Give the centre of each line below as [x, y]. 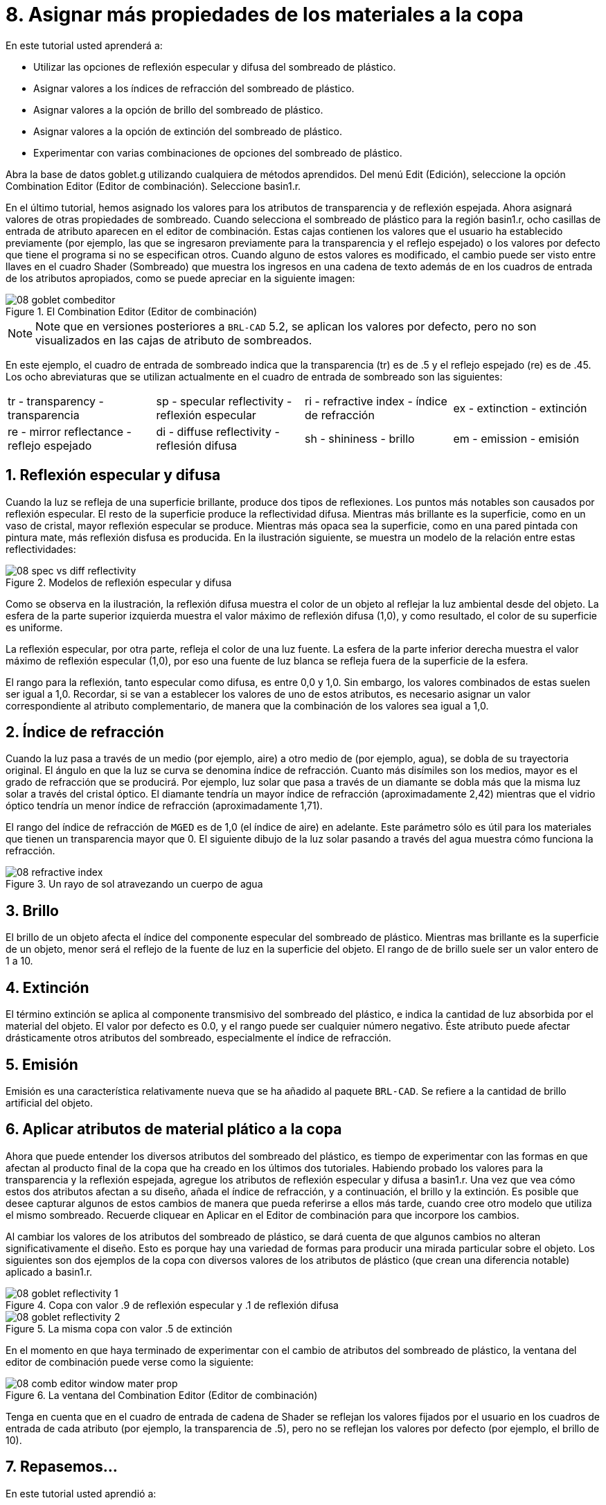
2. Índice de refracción [85, 732]
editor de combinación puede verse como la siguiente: [130, 1362]
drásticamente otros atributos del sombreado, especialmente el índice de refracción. [198, 1038]
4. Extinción [47, 987]
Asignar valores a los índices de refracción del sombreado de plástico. [194, 88]
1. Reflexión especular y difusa [113, 475]
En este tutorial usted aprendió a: [81, 1493]
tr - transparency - [56, 401]
